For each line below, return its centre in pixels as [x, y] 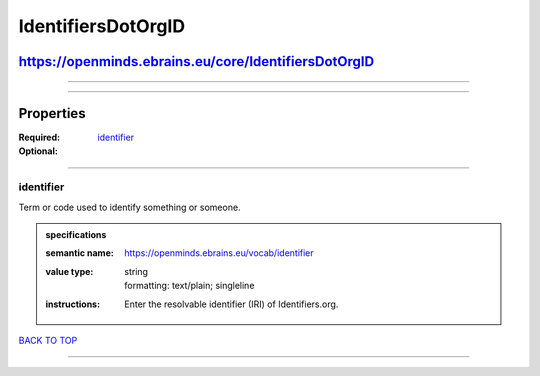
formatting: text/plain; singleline [189, 286]
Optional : [38, 151]
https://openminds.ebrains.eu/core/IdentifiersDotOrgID [196, 61]
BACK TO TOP [48, 340]
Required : [39, 137]
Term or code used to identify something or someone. [129, 207]
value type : [69, 271]
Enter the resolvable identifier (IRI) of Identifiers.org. [231, 304]
